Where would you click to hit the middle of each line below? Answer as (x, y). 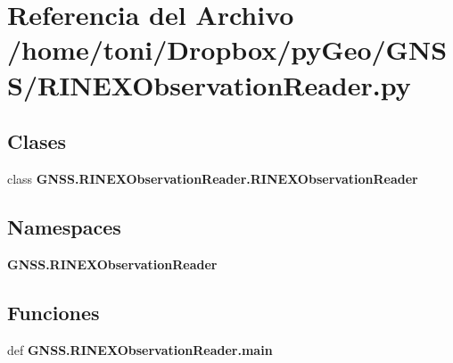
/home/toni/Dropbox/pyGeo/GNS (227, 49)
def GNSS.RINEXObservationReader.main (140, 349)
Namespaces (64, 226)
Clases (37, 141)
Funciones (54, 312)
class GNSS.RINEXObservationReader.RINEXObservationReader (213, 178)
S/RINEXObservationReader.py (209, 84)
